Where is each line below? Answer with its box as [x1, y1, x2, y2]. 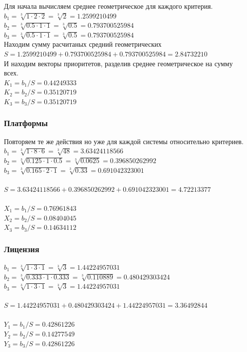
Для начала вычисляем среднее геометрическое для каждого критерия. [4, 1, 213, 11]
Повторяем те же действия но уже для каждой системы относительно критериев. [4, 136, 244, 146]
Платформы [4, 117, 48, 129]
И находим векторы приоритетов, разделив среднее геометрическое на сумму [4, 58, 233, 68]
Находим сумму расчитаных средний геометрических [4, 39, 162, 49]
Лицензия [4, 242, 39, 255]
